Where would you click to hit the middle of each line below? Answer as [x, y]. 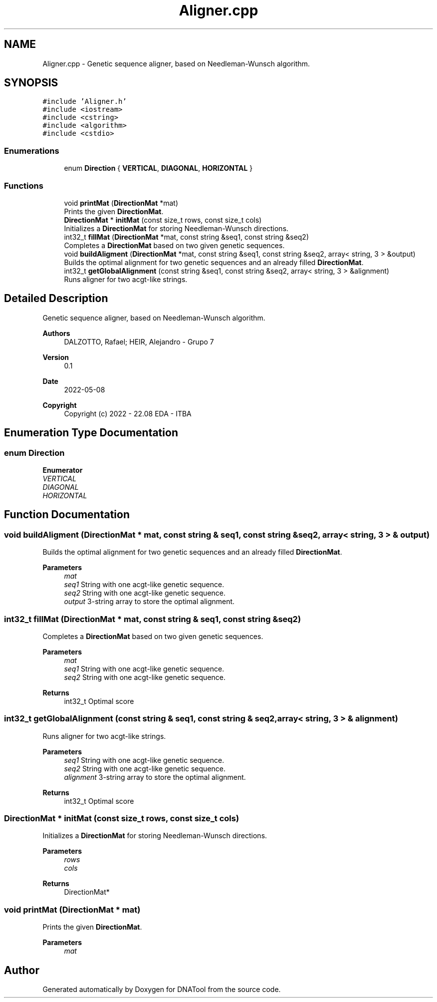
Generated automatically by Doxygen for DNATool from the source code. [162, 990]
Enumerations [32, 151]
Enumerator [63, 470]
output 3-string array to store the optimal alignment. [149, 602]
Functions [24, 185]
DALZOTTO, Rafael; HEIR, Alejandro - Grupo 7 [139, 341]
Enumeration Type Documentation [91, 433]
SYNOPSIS [31, 83]
